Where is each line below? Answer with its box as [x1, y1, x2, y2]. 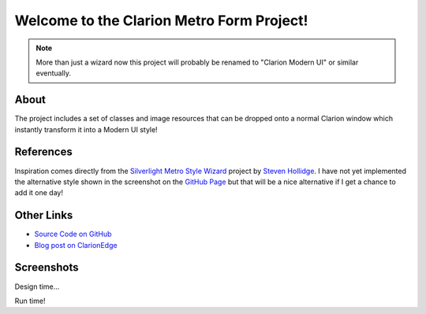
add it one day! [14, 188, 63, 198]
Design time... [14, 282, 60, 291]
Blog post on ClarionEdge [34, 240, 118, 249]
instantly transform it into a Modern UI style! [14, 124, 158, 134]
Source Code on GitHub [34, 229, 112, 239]
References [14, 146, 73, 159]
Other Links [14, 209, 73, 222]
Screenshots [14, 260, 79, 275]
